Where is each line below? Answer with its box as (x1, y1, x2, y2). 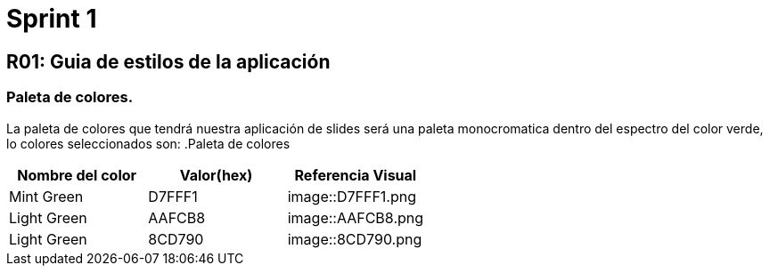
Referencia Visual (294, 165, 417, 184)
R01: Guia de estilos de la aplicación (6, 50, 331, 73)
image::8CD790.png (287, 229, 422, 248)
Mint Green (9, 187, 84, 205)
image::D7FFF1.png (287, 187, 417, 205)
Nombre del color (17, 165, 137, 184)
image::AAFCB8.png (287, 208, 424, 227)
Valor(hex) (179, 165, 253, 184)
